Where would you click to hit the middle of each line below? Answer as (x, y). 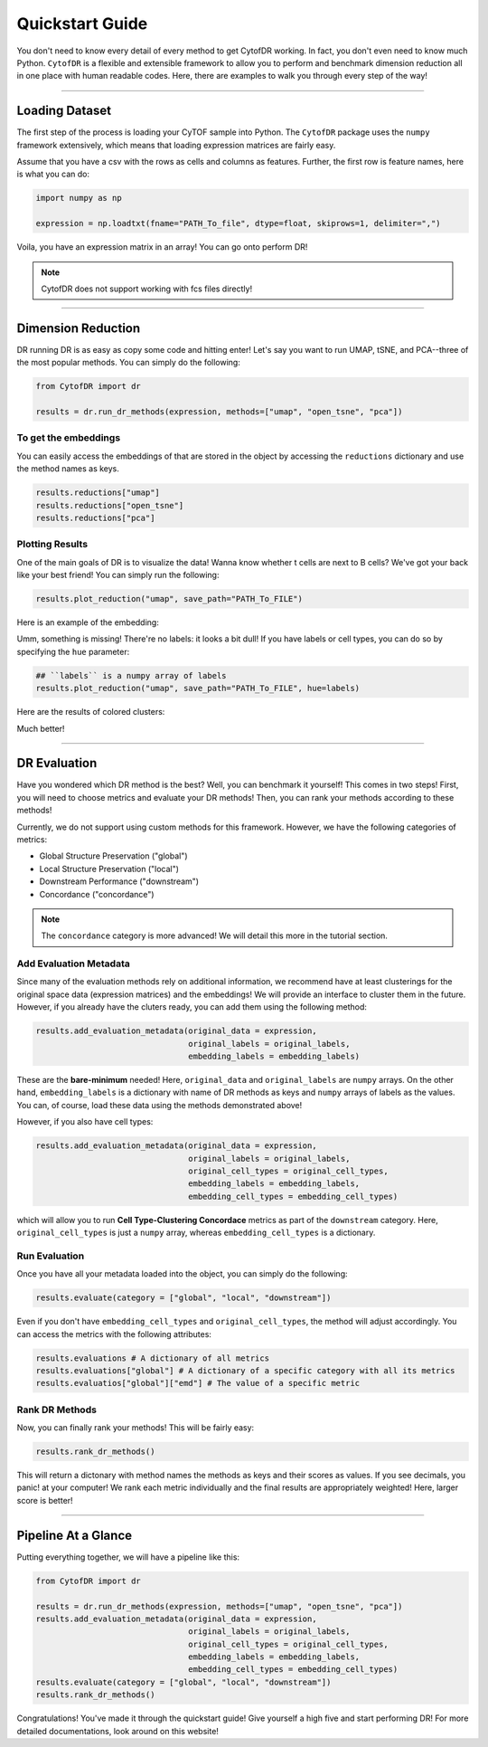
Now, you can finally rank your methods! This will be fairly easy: (136, 1428)
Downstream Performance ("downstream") (119, 881)
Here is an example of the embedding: (88, 622)
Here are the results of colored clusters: (91, 712)
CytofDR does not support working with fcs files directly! (147, 289)
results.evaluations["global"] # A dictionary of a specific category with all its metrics (245, 1370)
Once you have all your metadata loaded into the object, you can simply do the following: (182, 1274)
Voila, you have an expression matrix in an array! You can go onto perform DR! (162, 247)
